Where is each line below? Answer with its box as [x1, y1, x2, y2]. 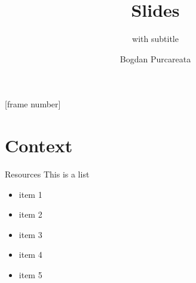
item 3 [19, 228, 42, 240]
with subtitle [132, 32, 179, 45]
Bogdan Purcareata [120, 52, 191, 65]
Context [5, 133, 73, 158]
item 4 [19, 248, 42, 261]
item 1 [19, 188, 42, 200]
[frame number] [5, 98, 61, 110]
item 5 [19, 269, 42, 281]
